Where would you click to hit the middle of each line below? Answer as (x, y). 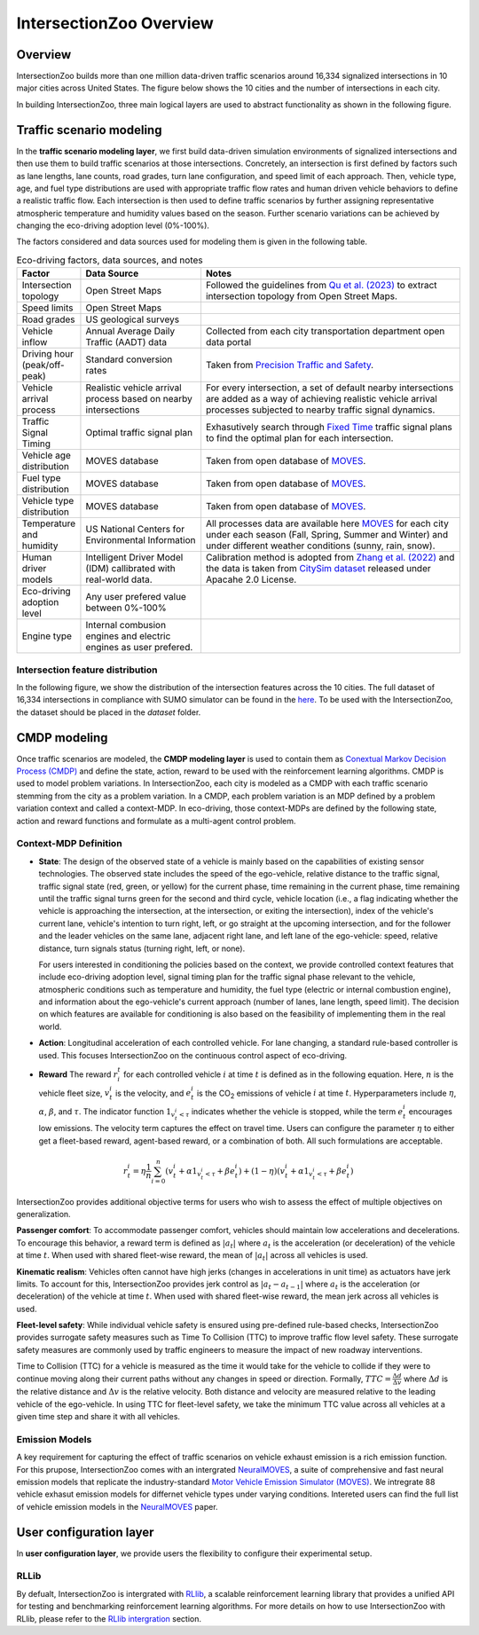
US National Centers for (135, 530)
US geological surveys (133, 319)
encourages (430, 1112)
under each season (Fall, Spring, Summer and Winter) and (327, 535)
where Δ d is (426, 1379)
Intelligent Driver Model (134, 557)
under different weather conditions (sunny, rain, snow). (320, 546)
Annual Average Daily (130, 331)
